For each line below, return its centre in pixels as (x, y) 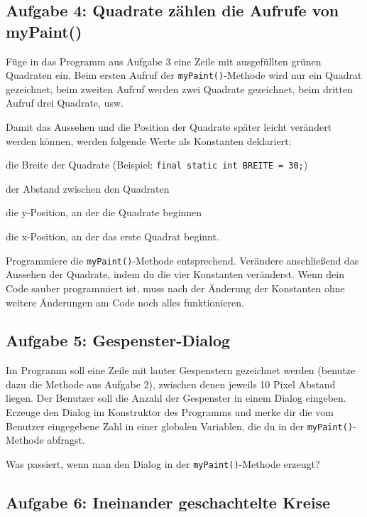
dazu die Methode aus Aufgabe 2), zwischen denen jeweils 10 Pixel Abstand (171, 384)
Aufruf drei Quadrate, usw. (65, 103)
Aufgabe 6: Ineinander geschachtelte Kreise (168, 502)
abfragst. (66, 440)
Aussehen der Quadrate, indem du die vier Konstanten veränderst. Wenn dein (175, 274)
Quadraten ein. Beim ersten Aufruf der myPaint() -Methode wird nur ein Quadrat (184, 75)
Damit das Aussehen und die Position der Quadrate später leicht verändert (169, 127)
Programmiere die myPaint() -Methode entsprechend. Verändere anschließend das (182, 260)
